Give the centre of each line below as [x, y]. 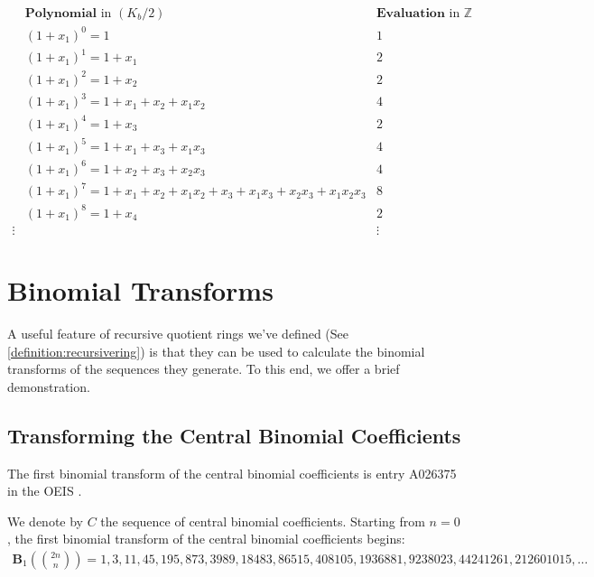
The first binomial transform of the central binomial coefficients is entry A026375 [232, 473]
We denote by [45, 521]
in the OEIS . [45, 491]
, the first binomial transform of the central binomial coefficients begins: [206, 539]
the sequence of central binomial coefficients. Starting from [263, 521]
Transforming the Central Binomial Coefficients [234, 435]
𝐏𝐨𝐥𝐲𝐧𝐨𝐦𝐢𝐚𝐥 [61, 14]
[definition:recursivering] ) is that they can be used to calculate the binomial [216, 351]
